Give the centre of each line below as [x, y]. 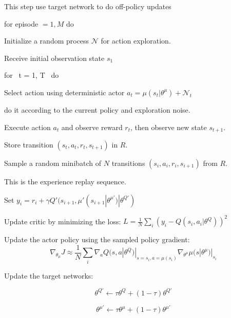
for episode [21, 23]
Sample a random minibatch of [53, 163]
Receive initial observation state [54, 58]
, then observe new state [169, 127]
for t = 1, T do [32, 75]
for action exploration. [136, 41]
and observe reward [92, 127]
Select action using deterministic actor [64, 92]
